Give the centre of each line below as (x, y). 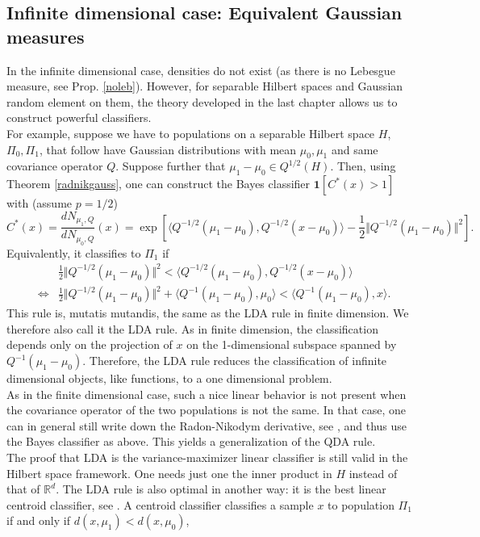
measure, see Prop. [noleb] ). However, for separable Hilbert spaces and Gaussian (205, 86)
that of (23, 489)
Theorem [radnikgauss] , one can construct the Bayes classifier (159, 184)
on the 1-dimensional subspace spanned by (292, 344)
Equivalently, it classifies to (74, 252)
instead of (373, 473)
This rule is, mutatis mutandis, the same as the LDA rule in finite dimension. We (208, 313)
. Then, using (363, 166)
